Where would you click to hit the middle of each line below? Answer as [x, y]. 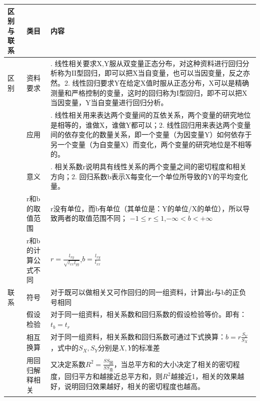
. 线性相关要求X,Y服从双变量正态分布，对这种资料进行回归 [146, 63]
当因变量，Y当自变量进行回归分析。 [109, 102]
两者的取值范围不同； [93, 218]
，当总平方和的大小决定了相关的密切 [173, 364]
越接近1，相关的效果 [204, 376]
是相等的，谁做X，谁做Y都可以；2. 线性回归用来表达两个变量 [151, 124]
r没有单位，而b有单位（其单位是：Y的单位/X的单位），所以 [147, 208]
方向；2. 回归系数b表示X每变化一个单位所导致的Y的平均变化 [149, 176]
